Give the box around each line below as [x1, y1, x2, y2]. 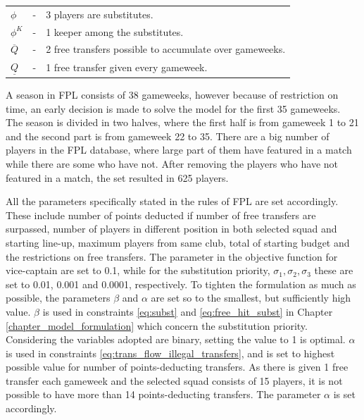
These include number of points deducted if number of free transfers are [6, 207, 316, 222]
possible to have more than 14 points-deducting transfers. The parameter [6, 387, 321, 402]
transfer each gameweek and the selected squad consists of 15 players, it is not [6, 373, 343, 388]
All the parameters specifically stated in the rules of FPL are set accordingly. [6, 194, 339, 209]
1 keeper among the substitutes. [46, 24, 184, 39]
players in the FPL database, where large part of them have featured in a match [6, 142, 352, 157]
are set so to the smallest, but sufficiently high [151, 290, 351, 305]
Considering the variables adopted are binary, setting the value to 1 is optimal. [6, 332, 346, 347]
